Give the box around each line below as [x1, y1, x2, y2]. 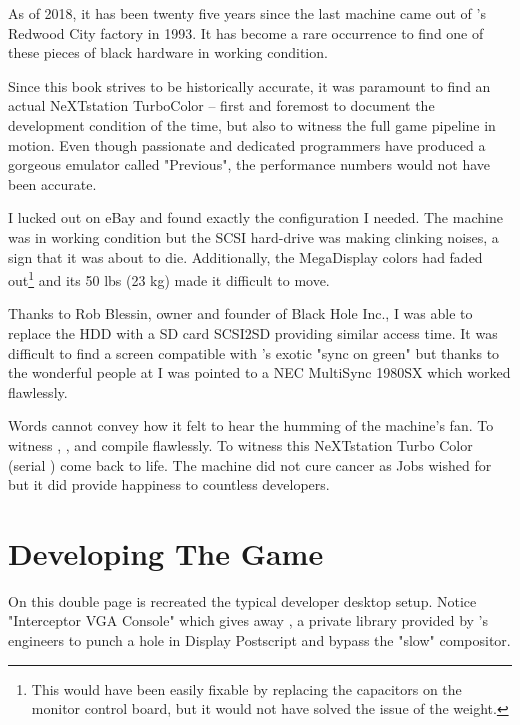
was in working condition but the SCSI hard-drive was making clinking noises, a [8, 226, 499, 247]
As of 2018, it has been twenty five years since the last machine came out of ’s [8, 3, 486, 23]
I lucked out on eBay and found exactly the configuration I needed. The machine [8, 207, 503, 228]
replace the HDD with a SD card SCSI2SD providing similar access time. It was [8, 322, 498, 343]
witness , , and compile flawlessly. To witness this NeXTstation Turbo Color [8, 434, 473, 455]
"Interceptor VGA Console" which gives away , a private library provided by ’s [8, 610, 489, 631]
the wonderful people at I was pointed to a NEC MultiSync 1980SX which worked [8, 362, 511, 383]
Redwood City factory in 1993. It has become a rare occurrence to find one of [8, 22, 484, 43]
